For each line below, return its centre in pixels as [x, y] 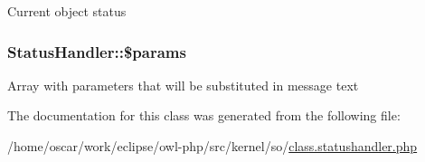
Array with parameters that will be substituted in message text [183, 85]
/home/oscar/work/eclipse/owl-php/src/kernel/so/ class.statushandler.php [212, 146]
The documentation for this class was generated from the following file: [204, 115]
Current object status [67, 11]
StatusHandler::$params [97, 51]
